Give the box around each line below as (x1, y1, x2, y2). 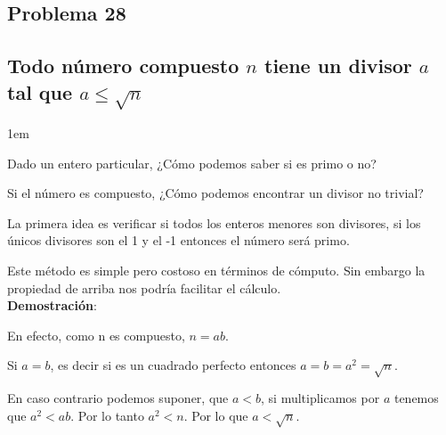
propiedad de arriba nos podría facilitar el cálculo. (7, 278, 281, 297)
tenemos (393, 389, 439, 407)
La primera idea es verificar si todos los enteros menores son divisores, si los (7, 213, 421, 232)
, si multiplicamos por (261, 389, 380, 407)
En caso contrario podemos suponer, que (7, 389, 229, 407)
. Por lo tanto (70, 406, 144, 424)
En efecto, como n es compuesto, (7, 325, 185, 344)
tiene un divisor (264, 52, 412, 79)
